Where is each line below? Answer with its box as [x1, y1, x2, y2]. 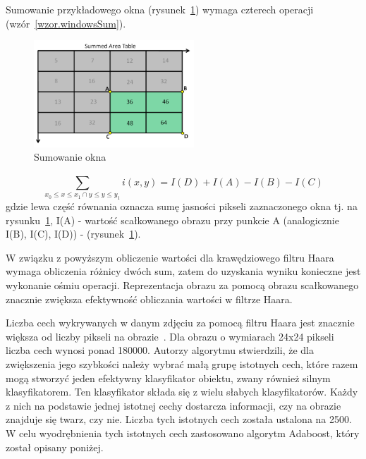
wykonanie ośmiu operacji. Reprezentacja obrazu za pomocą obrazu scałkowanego [6, 278, 359, 293]
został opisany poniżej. [6, 439, 104, 454]
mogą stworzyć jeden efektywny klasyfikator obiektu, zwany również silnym [6, 370, 331, 385]
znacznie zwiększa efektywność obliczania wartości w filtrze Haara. [6, 291, 293, 306]
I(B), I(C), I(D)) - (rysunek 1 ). [6, 226, 141, 241]
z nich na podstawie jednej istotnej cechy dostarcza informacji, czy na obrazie [6, 398, 341, 412]
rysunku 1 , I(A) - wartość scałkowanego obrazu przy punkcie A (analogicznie [6, 212, 339, 227]
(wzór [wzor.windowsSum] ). [6, 16, 126, 30]
